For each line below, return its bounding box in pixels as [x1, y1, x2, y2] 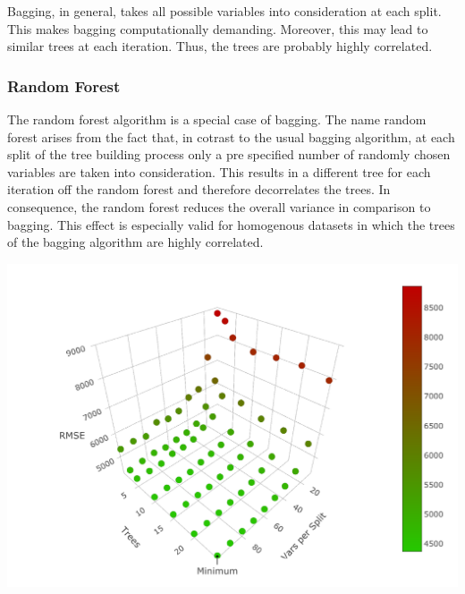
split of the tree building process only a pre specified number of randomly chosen [7, 145, 451, 164]
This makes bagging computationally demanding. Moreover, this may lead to [7, 19, 428, 38]
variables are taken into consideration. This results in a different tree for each [7, 162, 431, 181]
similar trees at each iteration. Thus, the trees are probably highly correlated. [7, 37, 433, 55]
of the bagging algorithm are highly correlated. [7, 233, 264, 251]
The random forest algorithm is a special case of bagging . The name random [7, 110, 427, 128]
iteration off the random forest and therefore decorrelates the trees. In [7, 180, 391, 199]
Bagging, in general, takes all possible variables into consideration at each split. [7, 2, 442, 20]
